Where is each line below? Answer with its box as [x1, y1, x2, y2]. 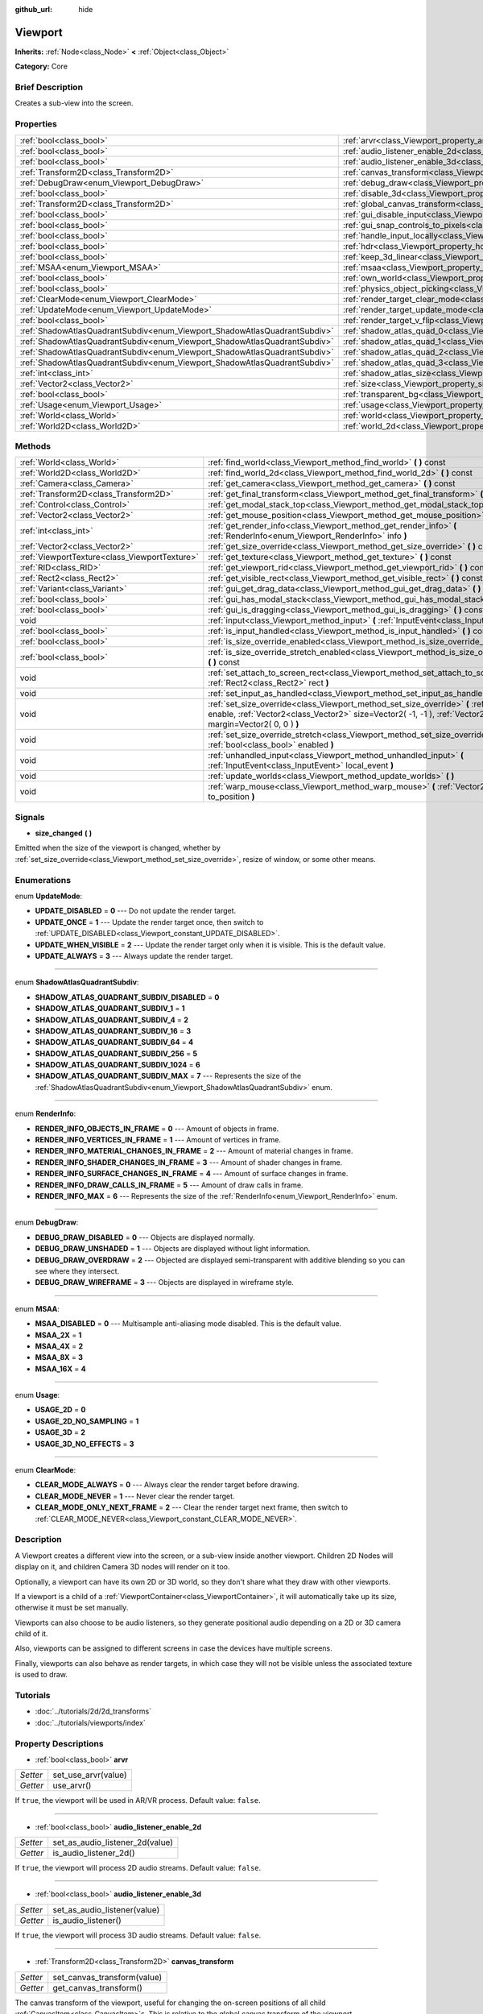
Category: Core [14, 61, 68, 72]
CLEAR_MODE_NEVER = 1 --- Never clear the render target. [35, 1491, 235, 1501]
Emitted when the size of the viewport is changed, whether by [14, 843, 221, 853]
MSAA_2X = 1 [35, 1330, 82, 1340]
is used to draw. [14, 1670, 68, 1680]
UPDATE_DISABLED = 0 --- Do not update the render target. [35, 906, 237, 916]
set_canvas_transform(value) [52, 1971, 163, 1983]
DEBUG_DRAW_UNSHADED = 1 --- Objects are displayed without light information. [35, 1244, 311, 1254]
